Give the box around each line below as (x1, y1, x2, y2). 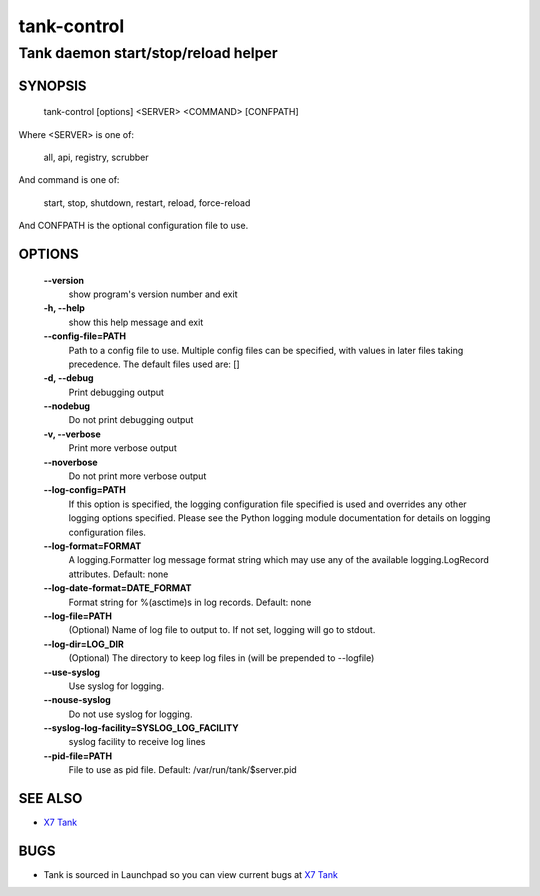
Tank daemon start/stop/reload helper (18, 44, 279, 62)
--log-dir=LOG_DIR (43, 638, 124, 650)
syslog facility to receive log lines (68, 736, 206, 748)
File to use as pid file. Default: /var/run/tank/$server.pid (68, 764, 297, 776)
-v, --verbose (43, 428, 102, 440)
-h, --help (43, 302, 85, 314)
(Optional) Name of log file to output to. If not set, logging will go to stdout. (68, 624, 376, 636)
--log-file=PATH (43, 610, 112, 622)
